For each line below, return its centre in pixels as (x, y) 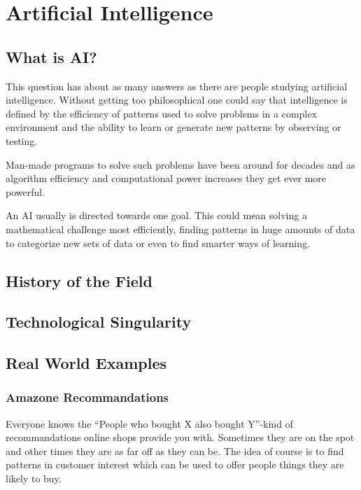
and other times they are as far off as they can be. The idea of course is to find (175, 450)
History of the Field (79, 280)
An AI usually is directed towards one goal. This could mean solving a (156, 215)
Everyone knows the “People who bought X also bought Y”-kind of (149, 423)
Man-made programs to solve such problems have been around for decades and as (180, 164)
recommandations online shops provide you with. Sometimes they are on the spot (180, 437)
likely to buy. (34, 478)
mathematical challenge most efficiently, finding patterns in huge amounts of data (180, 229)
